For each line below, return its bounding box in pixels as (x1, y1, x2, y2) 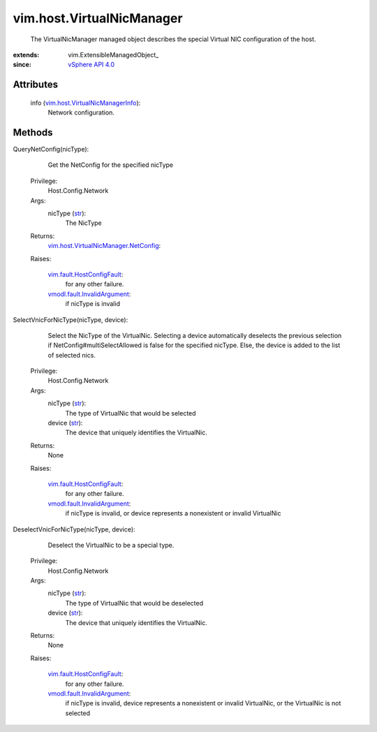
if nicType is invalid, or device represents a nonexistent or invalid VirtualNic (65, 509, 281, 518)
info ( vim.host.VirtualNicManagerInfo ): (30, 98, 141, 107)
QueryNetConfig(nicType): (13, 145, 89, 154)
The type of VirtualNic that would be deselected (65, 599, 204, 607)
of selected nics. (47, 351, 96, 359)
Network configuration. (47, 108, 115, 117)
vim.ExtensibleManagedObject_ (68, 50, 159, 59)
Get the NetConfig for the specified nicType (47, 161, 174, 169)
